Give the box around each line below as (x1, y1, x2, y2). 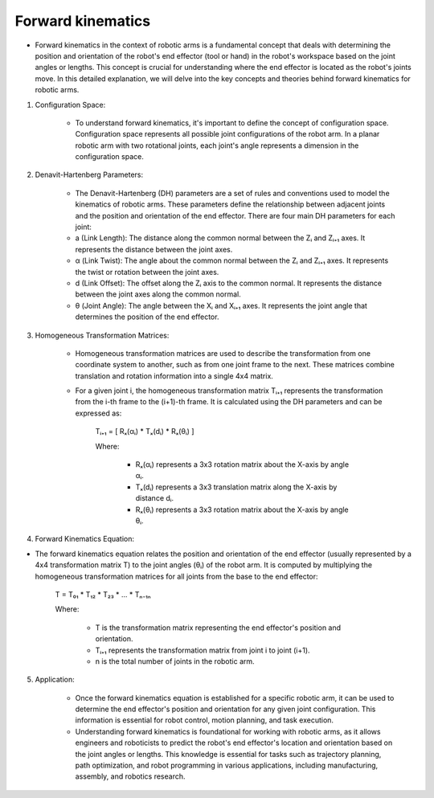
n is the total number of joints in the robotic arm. (95, 656, 255, 666)
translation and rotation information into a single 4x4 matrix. (75, 370, 273, 381)
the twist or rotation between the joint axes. (75, 267, 219, 276)
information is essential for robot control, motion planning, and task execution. (75, 715, 334, 725)
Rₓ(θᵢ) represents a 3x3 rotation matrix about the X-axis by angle (135, 505, 349, 514)
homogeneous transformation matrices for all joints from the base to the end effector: (35, 571, 318, 581)
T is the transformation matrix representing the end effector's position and (95, 623, 342, 632)
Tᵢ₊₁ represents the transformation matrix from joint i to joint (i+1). (95, 645, 310, 655)
